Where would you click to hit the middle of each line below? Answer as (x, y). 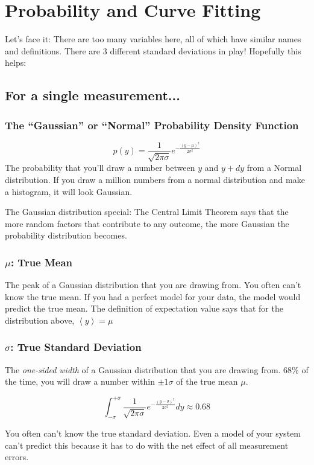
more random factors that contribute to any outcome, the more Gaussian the (147, 223)
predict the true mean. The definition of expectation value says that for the (144, 308)
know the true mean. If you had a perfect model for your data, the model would (153, 296)
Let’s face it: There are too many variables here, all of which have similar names (153, 39)
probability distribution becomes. (66, 235)
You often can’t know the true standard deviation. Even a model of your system (153, 433)
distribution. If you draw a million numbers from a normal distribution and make (155, 179)
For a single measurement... (93, 95)
